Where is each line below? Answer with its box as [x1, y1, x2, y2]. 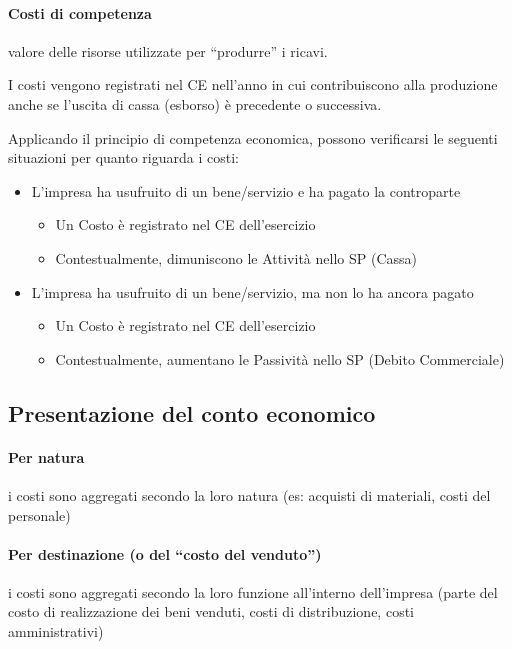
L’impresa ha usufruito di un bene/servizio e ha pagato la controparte [31, 180, 461, 201]
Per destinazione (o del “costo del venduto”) [8, 543, 322, 564]
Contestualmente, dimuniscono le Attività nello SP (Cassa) [55, 247, 417, 268]
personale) [8, 504, 71, 525]
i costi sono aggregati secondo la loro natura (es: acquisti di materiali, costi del [8, 484, 491, 505]
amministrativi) [8, 621, 104, 642]
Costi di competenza [8, 2, 152, 23]
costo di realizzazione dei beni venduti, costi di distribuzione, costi [8, 601, 414, 622]
